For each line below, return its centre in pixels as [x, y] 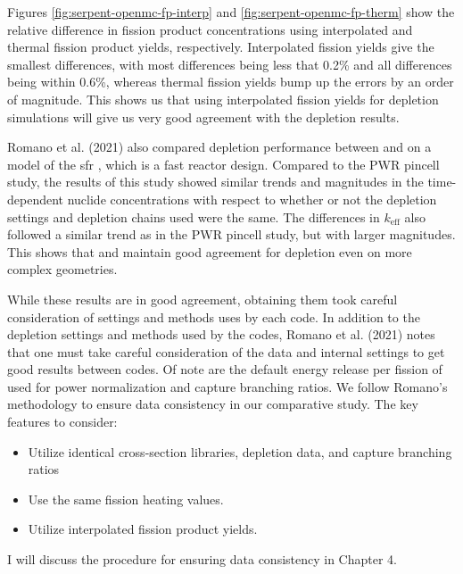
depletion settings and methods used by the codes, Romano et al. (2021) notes [221, 334]
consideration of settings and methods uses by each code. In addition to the [214, 316]
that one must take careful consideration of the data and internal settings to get [226, 351]
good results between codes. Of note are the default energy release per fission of [225, 369]
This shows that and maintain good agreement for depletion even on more [210, 251]
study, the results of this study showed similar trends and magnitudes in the [215, 182]
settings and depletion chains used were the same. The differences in [194, 216]
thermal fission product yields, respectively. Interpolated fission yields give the [221, 47]
